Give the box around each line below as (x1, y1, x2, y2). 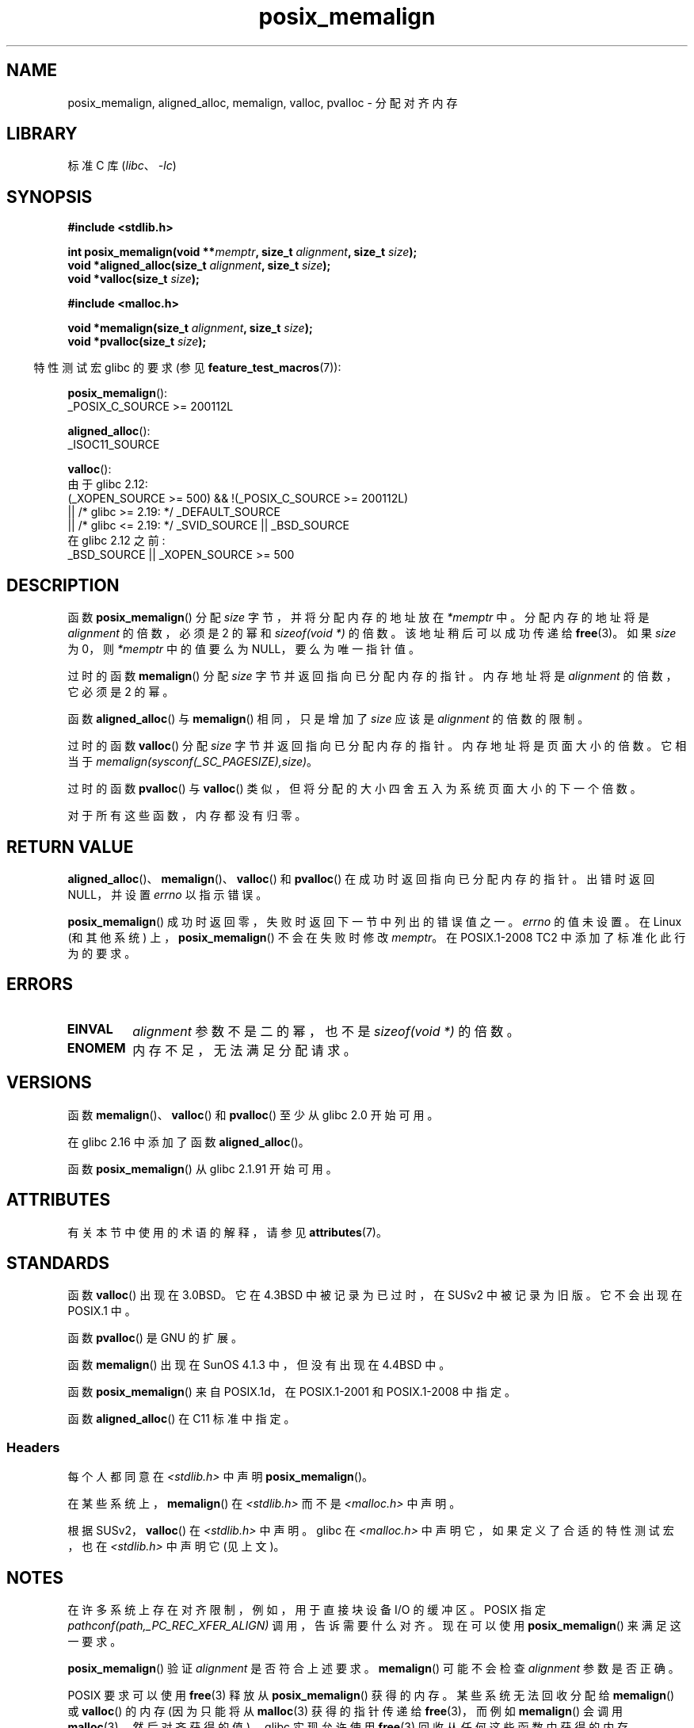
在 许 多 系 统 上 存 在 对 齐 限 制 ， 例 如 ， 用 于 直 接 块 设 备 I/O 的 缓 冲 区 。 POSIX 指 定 (67, 1602, 546, 1616)
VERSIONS (6, 1072, 92, 1093)
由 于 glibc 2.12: (67, 477, 148, 491)
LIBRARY (6, 124, 78, 144)
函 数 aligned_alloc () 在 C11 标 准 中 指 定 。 (67, 1412, 296, 1426)
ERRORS (6, 974, 74, 995)
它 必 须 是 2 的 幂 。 (67, 685, 174, 699)
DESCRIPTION (6, 575, 120, 595)
